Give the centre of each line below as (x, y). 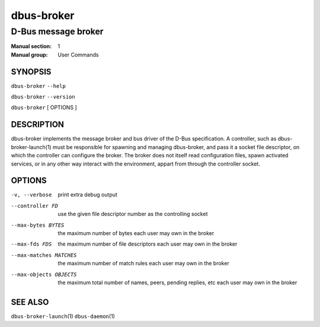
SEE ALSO (30, 302)
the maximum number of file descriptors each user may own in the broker (148, 244)
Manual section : (31, 46)
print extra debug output (88, 195)
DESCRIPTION (38, 125)
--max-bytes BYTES (38, 225)
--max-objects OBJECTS (44, 274)
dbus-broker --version (43, 97)
